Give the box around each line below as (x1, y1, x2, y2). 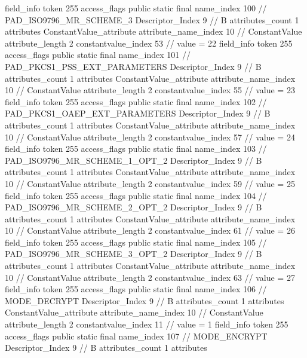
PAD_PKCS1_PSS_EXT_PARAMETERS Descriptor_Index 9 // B (5, 60, 262, 72)
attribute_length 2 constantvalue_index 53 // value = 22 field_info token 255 (5, 36, 293, 49)
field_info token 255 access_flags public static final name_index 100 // (5, 2, 267, 14)
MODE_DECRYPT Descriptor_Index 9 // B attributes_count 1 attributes (5, 294, 284, 307)
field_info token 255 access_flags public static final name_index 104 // (5, 189, 267, 201)
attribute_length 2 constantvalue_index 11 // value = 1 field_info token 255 (5, 318, 288, 331)
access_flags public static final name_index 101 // (5, 48, 191, 61)
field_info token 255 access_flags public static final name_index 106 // (5, 283, 267, 295)
